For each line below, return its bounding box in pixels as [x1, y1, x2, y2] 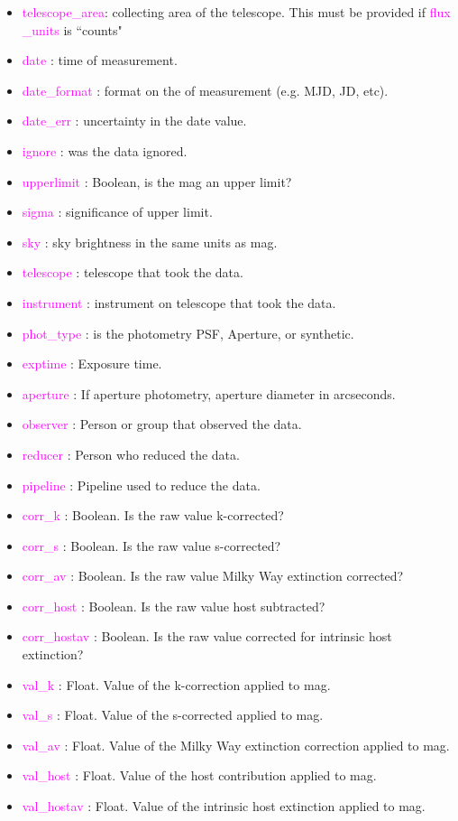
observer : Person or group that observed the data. [22, 415, 302, 434]
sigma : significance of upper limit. [22, 202, 213, 221]
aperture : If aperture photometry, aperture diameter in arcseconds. [22, 384, 396, 403]
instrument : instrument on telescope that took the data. [22, 293, 336, 312]
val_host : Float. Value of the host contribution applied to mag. [22, 766, 377, 785]
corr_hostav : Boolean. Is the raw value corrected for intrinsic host [22, 627, 392, 646]
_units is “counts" [22, 20, 123, 39]
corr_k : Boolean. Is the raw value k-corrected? [22, 506, 284, 525]
